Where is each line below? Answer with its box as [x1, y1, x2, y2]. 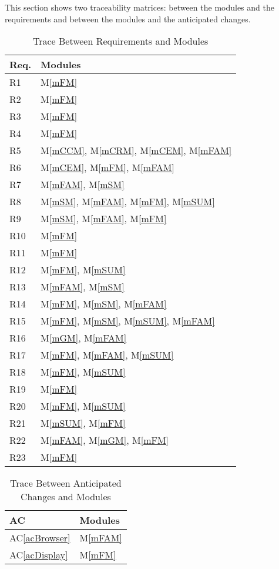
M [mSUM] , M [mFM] [41, 416, 126, 430]
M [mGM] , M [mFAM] [41, 331, 127, 345]
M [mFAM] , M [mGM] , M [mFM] [41, 433, 169, 447]
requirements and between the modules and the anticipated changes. [5, 12, 251, 25]
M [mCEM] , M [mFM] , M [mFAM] [41, 160, 174, 175]
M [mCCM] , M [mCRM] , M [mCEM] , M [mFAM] [41, 143, 232, 158]
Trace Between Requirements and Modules [32, 34, 209, 48]
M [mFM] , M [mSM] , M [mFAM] [41, 297, 167, 311]
